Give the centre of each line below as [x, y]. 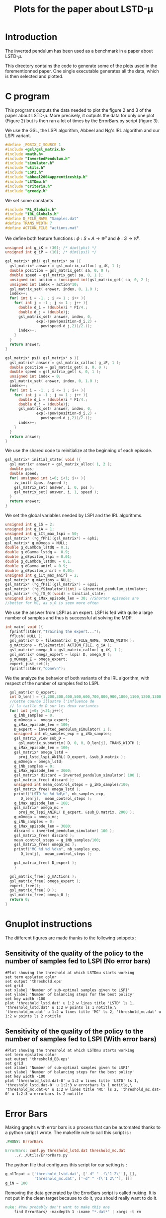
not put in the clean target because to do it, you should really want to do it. [81, 1198]
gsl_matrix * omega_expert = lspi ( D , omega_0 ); [61, 655]
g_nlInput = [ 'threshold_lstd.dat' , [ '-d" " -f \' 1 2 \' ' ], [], [71, 1174]
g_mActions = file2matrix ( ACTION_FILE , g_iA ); [61, 645]
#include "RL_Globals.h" [31, 210]
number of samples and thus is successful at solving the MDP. [69, 617]
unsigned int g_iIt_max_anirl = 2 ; [42, 575]
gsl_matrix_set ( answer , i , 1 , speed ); [56, 492]
